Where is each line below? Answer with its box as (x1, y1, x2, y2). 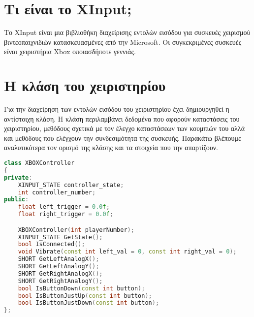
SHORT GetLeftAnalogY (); (18, 263, 99, 270)
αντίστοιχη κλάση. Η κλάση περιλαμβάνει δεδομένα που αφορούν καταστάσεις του (4, 113, 240, 124)
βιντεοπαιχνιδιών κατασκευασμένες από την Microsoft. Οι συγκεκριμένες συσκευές (4, 36, 242, 47)
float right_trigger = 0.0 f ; (18, 211, 113, 218)
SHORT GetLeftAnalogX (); (18, 255, 99, 263)
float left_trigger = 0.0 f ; (18, 203, 110, 211)
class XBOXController (4, 159, 75, 166)
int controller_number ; (18, 189, 96, 196)
